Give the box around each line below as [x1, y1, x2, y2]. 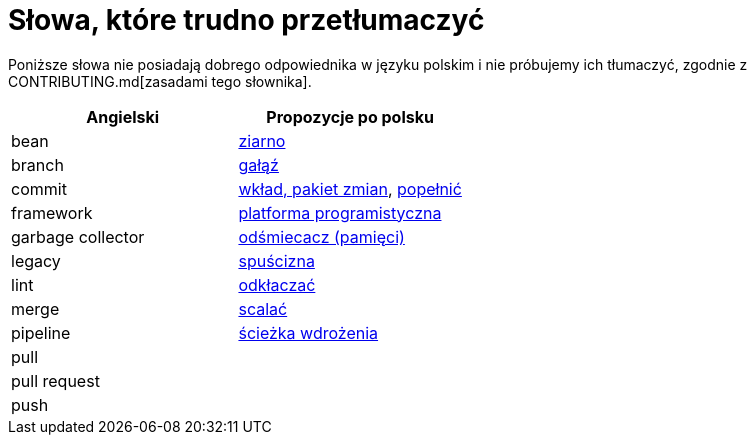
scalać [238, 298, 288, 319]
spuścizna [238, 250, 315, 271]
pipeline [11, 322, 71, 343]
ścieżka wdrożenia [238, 322, 379, 343]
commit [11, 178, 67, 199]
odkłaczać [238, 274, 316, 295]
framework [11, 202, 93, 223]
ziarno [238, 130, 286, 151]
